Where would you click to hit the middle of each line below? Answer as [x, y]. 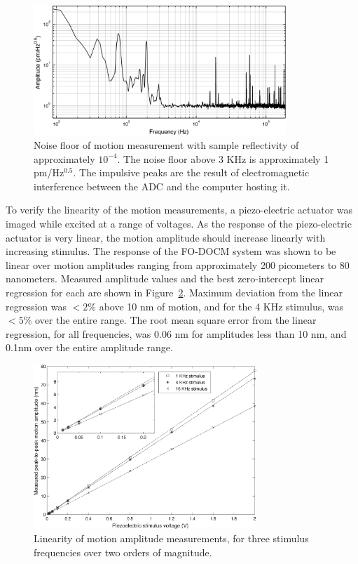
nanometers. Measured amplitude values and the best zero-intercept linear [165, 278]
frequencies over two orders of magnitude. [123, 552]
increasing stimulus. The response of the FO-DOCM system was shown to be [171, 251]
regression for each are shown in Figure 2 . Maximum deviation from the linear [174, 292]
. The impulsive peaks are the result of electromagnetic [191, 172]
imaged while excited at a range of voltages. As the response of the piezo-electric [179, 223]
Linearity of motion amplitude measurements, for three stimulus [171, 538]
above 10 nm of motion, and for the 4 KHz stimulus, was [221, 306]
